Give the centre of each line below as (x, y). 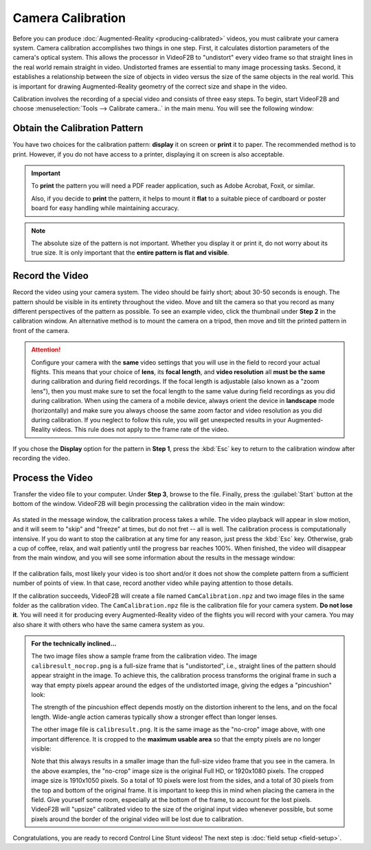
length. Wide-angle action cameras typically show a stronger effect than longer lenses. (155, 717)
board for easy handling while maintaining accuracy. (105, 208)
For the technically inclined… (74, 644)
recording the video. (41, 458)
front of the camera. (41, 330)
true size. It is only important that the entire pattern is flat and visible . (130, 253)
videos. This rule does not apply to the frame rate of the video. (140, 430)
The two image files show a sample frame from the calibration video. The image (144, 656)
